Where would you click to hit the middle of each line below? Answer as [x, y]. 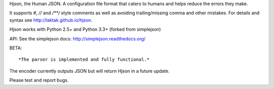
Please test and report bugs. [39, 80]
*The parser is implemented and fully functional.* [84, 60]
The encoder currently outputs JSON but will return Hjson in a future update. [90, 71]
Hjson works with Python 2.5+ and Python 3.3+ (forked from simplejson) [85, 29]
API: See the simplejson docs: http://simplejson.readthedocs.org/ [77, 38]
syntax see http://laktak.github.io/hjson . [51, 20]
